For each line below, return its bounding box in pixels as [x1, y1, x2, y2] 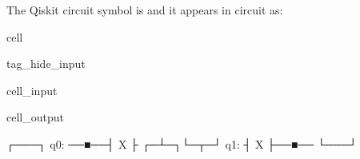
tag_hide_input [6, 55, 86, 72]
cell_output [6, 109, 64, 125]
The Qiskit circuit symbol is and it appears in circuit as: [6, 2, 283, 18]
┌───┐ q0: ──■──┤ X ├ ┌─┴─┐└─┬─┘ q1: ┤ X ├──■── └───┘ [6, 135, 358, 152]
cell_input [6, 81, 58, 98]
